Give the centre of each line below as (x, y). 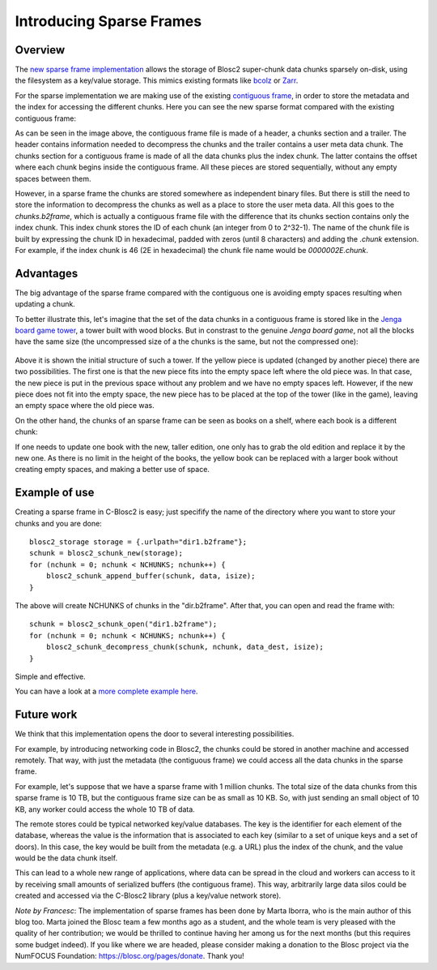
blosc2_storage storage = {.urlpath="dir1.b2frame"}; (138, 542)
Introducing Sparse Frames (108, 21)
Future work (46, 715)
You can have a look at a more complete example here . (106, 691)
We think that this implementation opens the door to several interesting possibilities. (155, 734)
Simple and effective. (50, 676)
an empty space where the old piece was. (85, 406)
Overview (40, 50)
